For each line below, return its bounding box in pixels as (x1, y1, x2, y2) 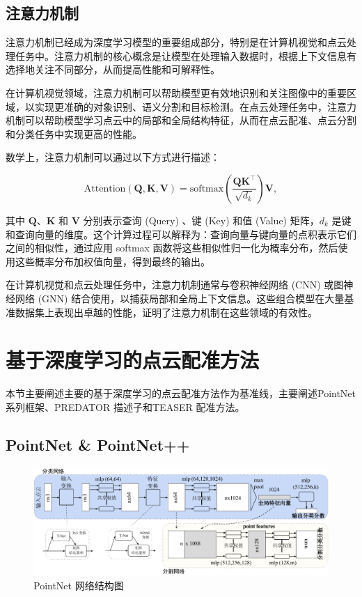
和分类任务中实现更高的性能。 (6, 126, 142, 141)
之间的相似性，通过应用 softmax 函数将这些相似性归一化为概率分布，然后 (6, 240, 338, 255)
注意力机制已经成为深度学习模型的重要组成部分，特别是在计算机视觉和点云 (6, 35, 347, 49)
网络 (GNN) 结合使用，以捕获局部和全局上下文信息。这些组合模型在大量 (15, 290, 345, 305)
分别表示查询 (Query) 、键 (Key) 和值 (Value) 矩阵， (83, 212, 320, 227)
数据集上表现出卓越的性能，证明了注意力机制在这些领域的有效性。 (15, 304, 317, 319)
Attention (84, 183, 126, 194)
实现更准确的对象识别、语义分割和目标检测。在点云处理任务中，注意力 (34, 99, 356, 114)
